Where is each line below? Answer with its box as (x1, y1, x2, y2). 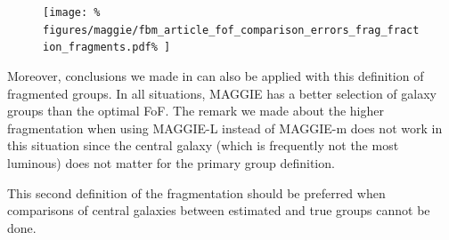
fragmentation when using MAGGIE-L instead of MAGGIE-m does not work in (7, 118, 443, 137)
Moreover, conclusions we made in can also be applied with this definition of (7, 66, 424, 84)
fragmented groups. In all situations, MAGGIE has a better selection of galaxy (7, 84, 437, 102)
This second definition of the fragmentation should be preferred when (7, 183, 386, 202)
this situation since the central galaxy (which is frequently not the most (7, 136, 399, 155)
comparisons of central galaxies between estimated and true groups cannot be (7, 201, 430, 220)
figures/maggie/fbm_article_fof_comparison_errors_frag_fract (43, 23, 420, 36)
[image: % (43, 6, 101, 19)
